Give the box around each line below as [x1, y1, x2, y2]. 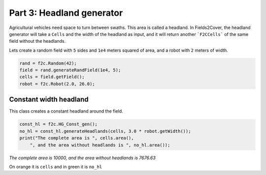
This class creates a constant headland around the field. [9, 108, 123, 114]
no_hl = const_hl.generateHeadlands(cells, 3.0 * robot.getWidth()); [19, 128, 191, 134]
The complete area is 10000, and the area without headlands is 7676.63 [9, 155, 156, 161]
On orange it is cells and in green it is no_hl [9, 164, 102, 170]
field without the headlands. [9, 38, 66, 44]
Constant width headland [9, 95, 89, 104]
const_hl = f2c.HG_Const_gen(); [19, 121, 98, 127]
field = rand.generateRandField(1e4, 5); [19, 67, 121, 73]
